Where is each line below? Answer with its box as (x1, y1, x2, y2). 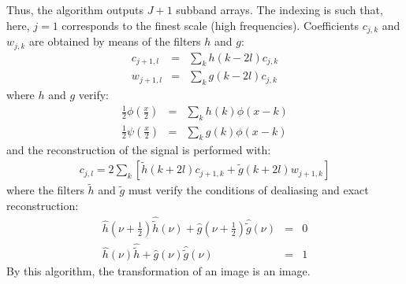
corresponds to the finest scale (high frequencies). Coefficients (61, 17, 359, 33)
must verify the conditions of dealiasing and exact (128, 182, 369, 198)
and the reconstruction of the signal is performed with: (6, 142, 271, 158)
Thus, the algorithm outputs (6, 2, 144, 17)
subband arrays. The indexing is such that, (176, 2, 383, 17)
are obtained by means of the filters (29, 33, 201, 50)
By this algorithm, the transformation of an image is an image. (6, 263, 311, 279)
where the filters (6, 182, 84, 198)
